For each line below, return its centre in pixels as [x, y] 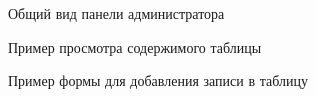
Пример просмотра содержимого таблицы [135, 46]
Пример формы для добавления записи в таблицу [158, 80]
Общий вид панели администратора [116, 13]
